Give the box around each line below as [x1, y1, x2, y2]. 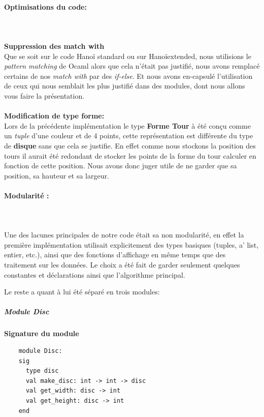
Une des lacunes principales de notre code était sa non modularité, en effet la [4, 229, 244, 240]
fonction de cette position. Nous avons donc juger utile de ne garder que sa [4, 160, 237, 171]
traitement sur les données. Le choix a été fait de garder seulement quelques [4, 259, 240, 270]
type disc [25, 367, 59, 375]
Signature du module [4, 328, 79, 339]
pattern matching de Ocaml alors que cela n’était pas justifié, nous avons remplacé [4, 61, 260, 71]
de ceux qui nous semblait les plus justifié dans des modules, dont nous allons [4, 80, 245, 91]
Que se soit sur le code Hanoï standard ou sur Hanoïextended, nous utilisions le [4, 50, 251, 61]
